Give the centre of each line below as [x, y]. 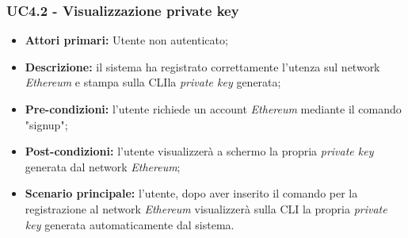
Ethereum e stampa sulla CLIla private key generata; [153, 82]
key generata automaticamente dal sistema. [130, 224]
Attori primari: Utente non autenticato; [126, 40]
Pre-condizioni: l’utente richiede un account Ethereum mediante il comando [213, 109]
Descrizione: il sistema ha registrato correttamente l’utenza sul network [202, 66]
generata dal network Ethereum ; [103, 166]
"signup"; [46, 124]
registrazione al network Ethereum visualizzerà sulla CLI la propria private [206, 208]
